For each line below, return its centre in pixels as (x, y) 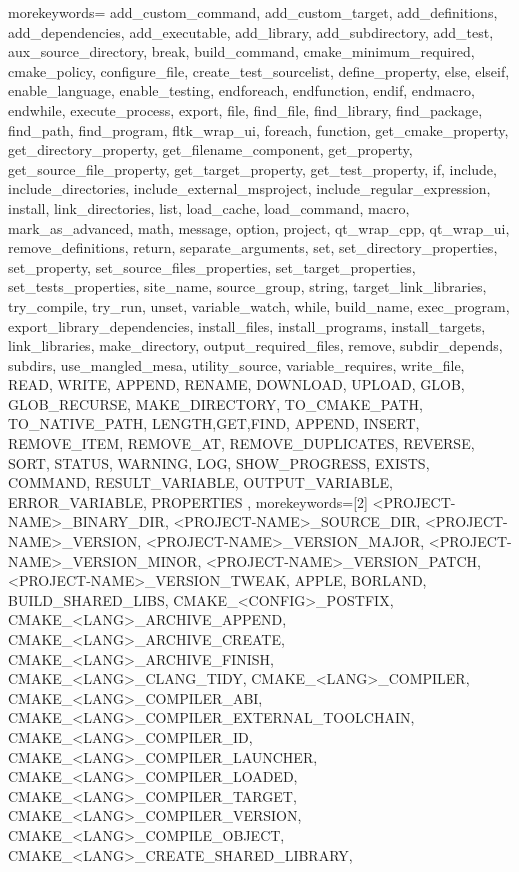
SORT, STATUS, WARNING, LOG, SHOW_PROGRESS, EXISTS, (219, 462)
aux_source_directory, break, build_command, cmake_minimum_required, (241, 51)
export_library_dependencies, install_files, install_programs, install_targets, (247, 325)
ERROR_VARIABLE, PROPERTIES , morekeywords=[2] (188, 501)
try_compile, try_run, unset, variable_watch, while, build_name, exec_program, (259, 305)
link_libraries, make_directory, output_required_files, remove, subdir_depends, (255, 345)
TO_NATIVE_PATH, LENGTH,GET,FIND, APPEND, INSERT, (214, 423)
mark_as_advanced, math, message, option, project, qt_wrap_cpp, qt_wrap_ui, (259, 227)
